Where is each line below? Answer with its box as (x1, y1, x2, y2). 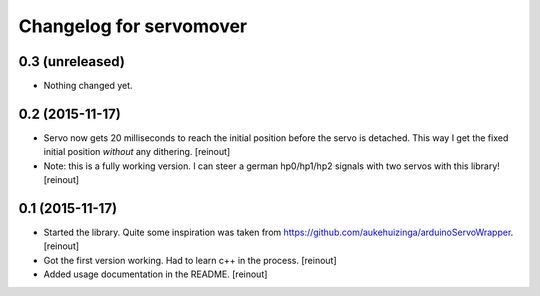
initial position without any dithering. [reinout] (43, 146, 231, 158)
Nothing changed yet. (43, 80, 134, 92)
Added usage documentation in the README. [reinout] (43, 268, 268, 280)
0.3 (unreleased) (18, 53, 125, 70)
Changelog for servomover (18, 15, 248, 37)
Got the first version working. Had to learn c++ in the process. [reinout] (43, 254, 337, 266)
